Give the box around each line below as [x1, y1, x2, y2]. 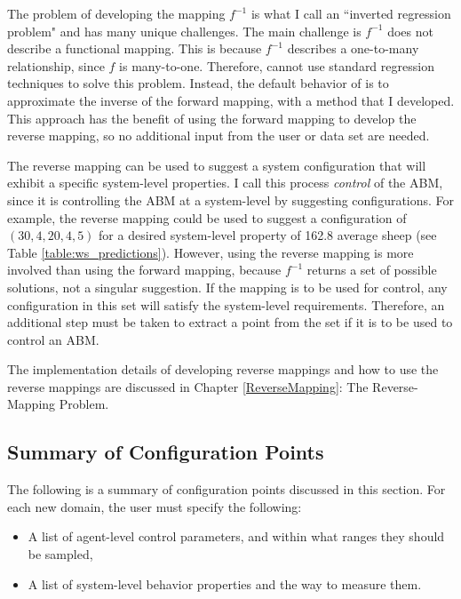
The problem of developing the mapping [7, 4, 226, 22]
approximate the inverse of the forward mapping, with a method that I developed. [7, 91, 455, 109]
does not [387, 21, 433, 40]
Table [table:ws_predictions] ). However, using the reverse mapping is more [7, 243, 414, 261]
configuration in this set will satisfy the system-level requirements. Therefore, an [7, 295, 445, 314]
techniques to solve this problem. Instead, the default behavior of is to [7, 74, 389, 92]
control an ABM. [7, 330, 99, 348]
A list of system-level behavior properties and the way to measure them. [28, 574, 422, 593]
